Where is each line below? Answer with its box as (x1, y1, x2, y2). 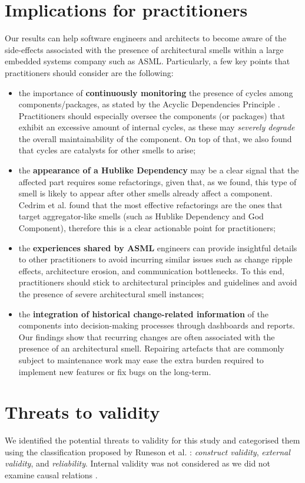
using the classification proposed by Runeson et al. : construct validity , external (5, 445, 290, 458)
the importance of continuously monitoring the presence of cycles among (18, 86, 293, 98)
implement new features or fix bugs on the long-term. (18, 365, 211, 377)
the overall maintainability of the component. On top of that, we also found (18, 132, 292, 144)
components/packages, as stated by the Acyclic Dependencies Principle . (18, 98, 280, 110)
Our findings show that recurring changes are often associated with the (18, 330, 275, 343)
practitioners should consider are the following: (5, 66, 174, 78)
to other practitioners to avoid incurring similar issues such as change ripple (18, 253, 293, 265)
